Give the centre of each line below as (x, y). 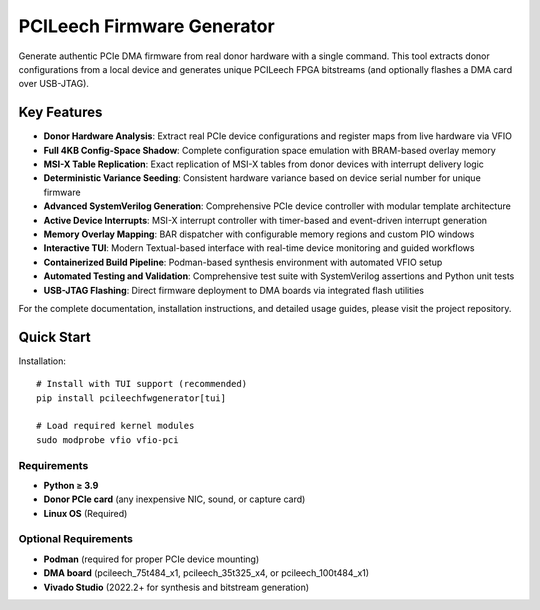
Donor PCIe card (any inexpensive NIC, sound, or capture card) (174, 499)
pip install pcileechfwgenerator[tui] (131, 398)
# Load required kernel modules (115, 426)
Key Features (60, 112)
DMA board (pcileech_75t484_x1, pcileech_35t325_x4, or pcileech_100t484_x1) (206, 573)
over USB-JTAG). (54, 84)
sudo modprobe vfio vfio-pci (107, 439)
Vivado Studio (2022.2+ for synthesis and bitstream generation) (176, 587)
